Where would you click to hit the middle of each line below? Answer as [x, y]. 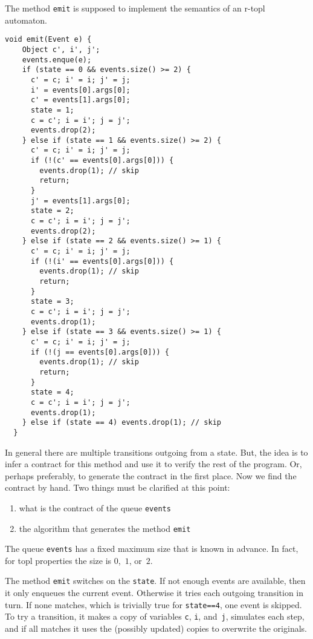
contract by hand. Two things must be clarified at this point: [118, 487]
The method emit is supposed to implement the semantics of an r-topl [135, 8]
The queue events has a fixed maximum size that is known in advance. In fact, [152, 549]
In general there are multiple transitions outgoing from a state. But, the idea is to [156, 452]
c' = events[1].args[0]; [80, 100]
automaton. [26, 20]
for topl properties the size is [58, 560]
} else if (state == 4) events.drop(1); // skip [121, 423]
